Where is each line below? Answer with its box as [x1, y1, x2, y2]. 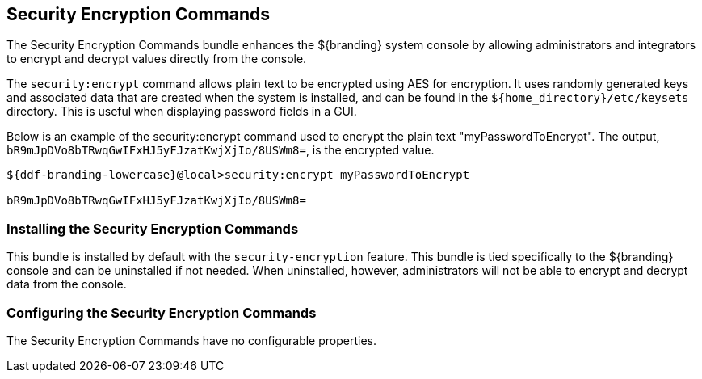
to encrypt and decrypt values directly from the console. [6, 52, 307, 66]
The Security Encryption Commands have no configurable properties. [6, 333, 376, 347]
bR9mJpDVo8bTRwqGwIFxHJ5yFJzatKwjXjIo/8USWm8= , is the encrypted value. [6, 143, 435, 158]
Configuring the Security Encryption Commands [6, 304, 317, 321]
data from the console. [6, 277, 127, 292]
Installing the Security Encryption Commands [6, 220, 299, 237]
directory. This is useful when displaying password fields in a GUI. [6, 104, 357, 119]
